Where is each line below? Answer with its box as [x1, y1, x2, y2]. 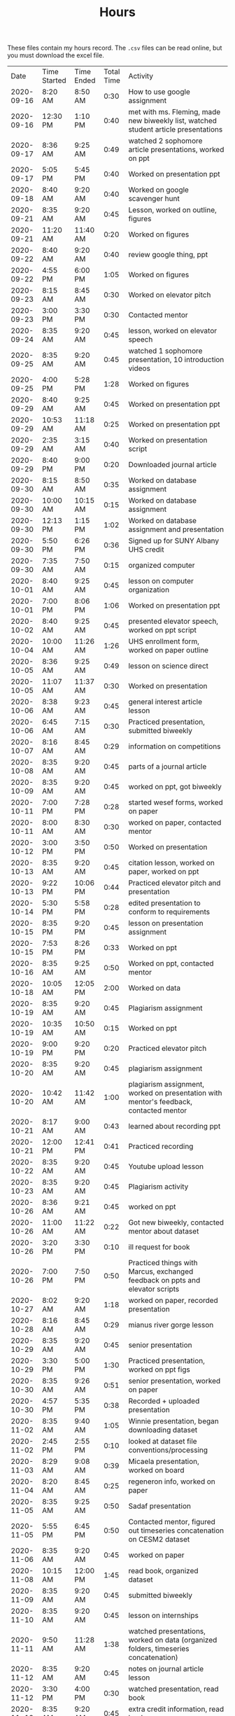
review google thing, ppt [128, 250, 208, 260]
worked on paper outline [128, 646, 208, 655]
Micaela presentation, [128, 1457, 199, 1467]
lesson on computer [128, 576, 194, 586]
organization [128, 585, 170, 595]
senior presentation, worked [128, 1376, 221, 1386]
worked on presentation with [128, 1088, 222, 1098]
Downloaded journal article [128, 460, 217, 470]
